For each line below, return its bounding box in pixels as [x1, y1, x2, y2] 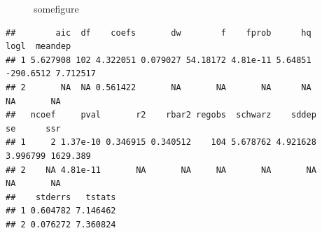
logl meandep [6, 41, 71, 52]
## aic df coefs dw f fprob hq [6, 27, 311, 38]
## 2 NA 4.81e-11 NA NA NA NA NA [6, 164, 316, 175]
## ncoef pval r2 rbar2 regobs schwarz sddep [6, 110, 316, 120]
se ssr [6, 123, 61, 134]
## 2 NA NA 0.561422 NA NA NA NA [6, 82, 311, 92]
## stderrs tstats [6, 192, 116, 202]
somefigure [34, 1, 79, 15]
